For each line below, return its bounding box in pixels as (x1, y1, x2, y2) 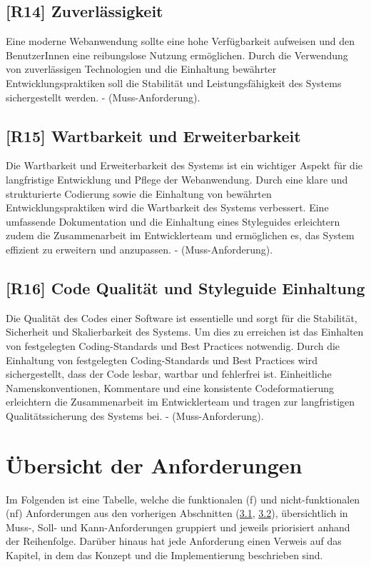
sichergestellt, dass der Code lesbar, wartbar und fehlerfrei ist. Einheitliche (6, 366, 332, 381)
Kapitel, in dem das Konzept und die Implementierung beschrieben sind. (6, 547, 323, 562)
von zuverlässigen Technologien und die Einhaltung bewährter (6, 61, 277, 76)
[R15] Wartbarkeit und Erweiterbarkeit (6, 124, 301, 146)
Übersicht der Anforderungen (6, 450, 303, 479)
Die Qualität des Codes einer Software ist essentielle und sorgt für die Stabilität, (6, 310, 357, 325)
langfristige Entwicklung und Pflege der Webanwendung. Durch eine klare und (6, 171, 348, 186)
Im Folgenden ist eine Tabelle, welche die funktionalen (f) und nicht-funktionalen (6, 491, 360, 506)
